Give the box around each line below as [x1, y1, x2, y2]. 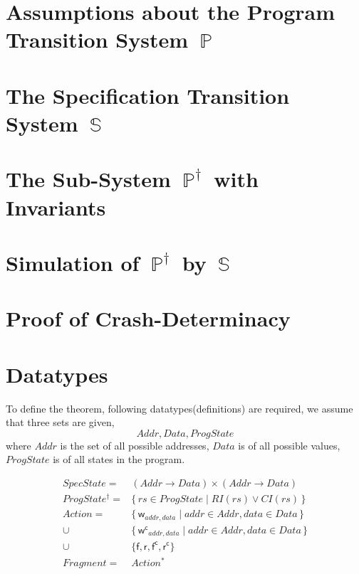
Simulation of [6, 248, 140, 277]
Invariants [6, 192, 106, 221]
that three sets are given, [6, 415, 115, 430]
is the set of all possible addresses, [60, 437, 209, 452]
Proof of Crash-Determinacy [6, 304, 291, 333]
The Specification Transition [6, 80, 290, 110]
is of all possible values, [238, 437, 340, 452]
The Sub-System [6, 164, 171, 193]
